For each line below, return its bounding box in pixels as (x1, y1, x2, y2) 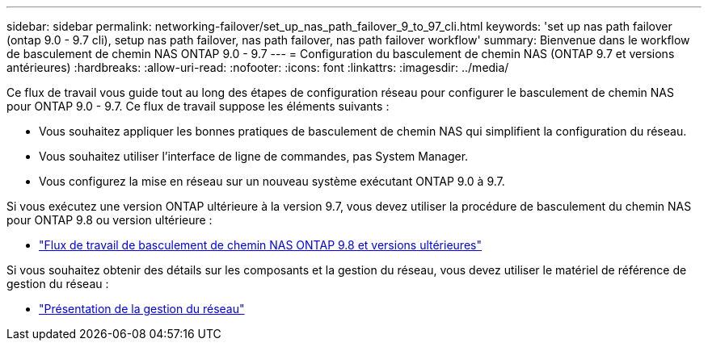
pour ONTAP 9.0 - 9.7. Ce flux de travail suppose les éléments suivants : (6, 99, 390, 113)
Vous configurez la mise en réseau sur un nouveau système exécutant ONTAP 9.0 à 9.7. (39, 174, 505, 188)
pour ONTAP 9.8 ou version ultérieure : (6, 213, 213, 227)
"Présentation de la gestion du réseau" (39, 302, 245, 316)
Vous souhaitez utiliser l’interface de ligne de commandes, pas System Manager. (39, 149, 469, 163)
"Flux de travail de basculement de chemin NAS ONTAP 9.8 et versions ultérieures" (39, 238, 482, 252)
